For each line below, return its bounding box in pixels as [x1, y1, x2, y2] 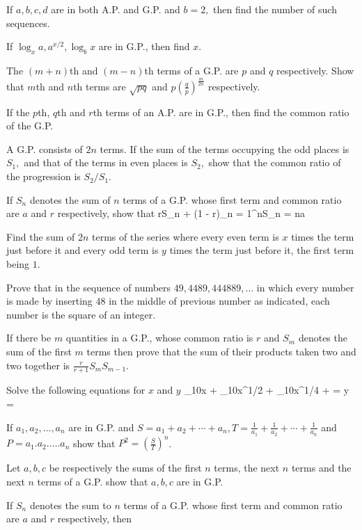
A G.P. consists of [6, 141, 83, 156]
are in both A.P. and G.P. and [51, 2, 180, 16]
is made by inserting [6, 294, 93, 308]
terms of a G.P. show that [37, 474, 148, 488]
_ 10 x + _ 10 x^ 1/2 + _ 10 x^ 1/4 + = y [184, 383, 349, 397]
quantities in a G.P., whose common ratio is [65, 330, 253, 345]
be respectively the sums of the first [49, 460, 202, 475]
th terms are [73, 79, 126, 93]
